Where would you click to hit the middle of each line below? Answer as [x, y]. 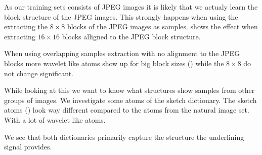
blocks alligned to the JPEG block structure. [131, 36]
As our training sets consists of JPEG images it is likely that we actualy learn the [131, 7]
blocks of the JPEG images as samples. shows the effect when [162, 27]
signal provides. [28, 147]
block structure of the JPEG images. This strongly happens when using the [121, 16]
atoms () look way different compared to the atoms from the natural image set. [127, 110]
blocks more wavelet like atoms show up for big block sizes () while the [114, 63]
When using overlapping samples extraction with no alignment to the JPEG [122, 53]
